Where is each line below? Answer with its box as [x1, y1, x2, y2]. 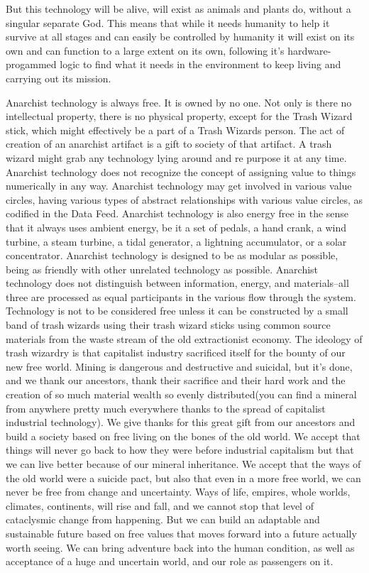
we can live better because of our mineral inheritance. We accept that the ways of [6, 457, 361, 471]
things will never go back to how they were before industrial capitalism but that [6, 442, 354, 457]
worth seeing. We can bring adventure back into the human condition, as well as [6, 540, 355, 555]
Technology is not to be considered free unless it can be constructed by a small [6, 303, 348, 318]
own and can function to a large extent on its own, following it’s [6, 43, 285, 58]
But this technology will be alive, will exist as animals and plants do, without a [6, 1, 351, 16]
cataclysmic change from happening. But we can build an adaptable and [6, 512, 320, 527]
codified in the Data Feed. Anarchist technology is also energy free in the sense [6, 206, 349, 221]
